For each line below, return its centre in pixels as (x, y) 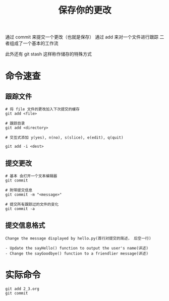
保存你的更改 (84, 10)
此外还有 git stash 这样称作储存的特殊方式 (48, 54)
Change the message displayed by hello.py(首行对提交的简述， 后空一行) (78, 238)
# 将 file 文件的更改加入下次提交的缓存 (42, 109)
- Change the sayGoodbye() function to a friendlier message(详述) (77, 253)
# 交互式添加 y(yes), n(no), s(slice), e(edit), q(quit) (64, 138)
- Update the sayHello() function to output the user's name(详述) (77, 248)
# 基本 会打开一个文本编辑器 (31, 176)
